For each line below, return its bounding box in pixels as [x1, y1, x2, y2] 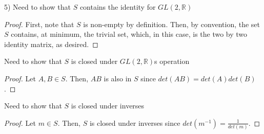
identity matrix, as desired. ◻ [4, 38, 98, 49]
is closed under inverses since [89, 117, 180, 128]
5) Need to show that [4, 2, 71, 12]
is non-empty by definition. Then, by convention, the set [83, 18, 260, 29]
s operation [154, 56, 190, 66]
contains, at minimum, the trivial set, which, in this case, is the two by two [11, 29, 248, 39]
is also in [104, 73, 132, 83]
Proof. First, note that [4, 18, 74, 29]
